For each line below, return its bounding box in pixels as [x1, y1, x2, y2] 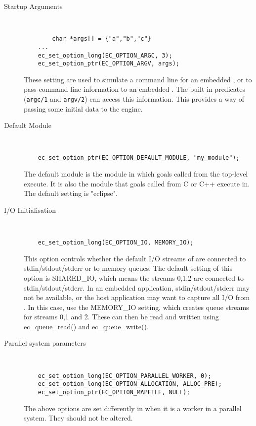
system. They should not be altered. [24, 413, 133, 423]
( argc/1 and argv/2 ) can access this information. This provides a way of [24, 94, 245, 104]
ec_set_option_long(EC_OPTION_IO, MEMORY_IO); [38, 239, 194, 246]
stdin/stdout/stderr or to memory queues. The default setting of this [24, 263, 233, 273]
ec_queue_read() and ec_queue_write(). [24, 321, 149, 331]
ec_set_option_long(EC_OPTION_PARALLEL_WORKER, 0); [38, 372, 212, 379]
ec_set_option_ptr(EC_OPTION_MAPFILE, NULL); [38, 388, 190, 396]
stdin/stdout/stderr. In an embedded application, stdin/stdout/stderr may [24, 282, 250, 293]
